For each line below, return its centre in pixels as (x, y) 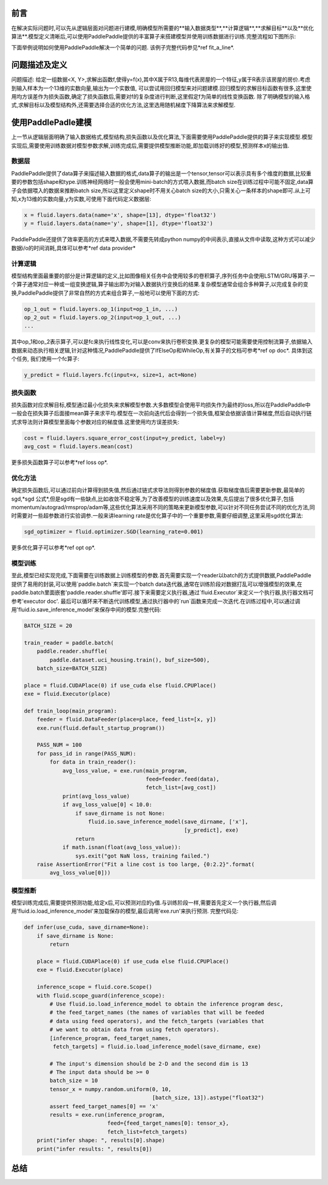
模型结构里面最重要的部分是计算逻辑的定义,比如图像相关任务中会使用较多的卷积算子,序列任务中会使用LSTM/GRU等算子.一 (163, 276)
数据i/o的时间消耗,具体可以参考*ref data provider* (73, 248)
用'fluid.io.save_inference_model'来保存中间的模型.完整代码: (86, 610)
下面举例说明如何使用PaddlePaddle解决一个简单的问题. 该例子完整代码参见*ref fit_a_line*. (123, 47)
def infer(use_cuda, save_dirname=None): (87, 927)
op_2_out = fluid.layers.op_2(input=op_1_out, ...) (103, 318)
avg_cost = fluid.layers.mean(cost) (79, 447)
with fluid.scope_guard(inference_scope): (101, 995)
